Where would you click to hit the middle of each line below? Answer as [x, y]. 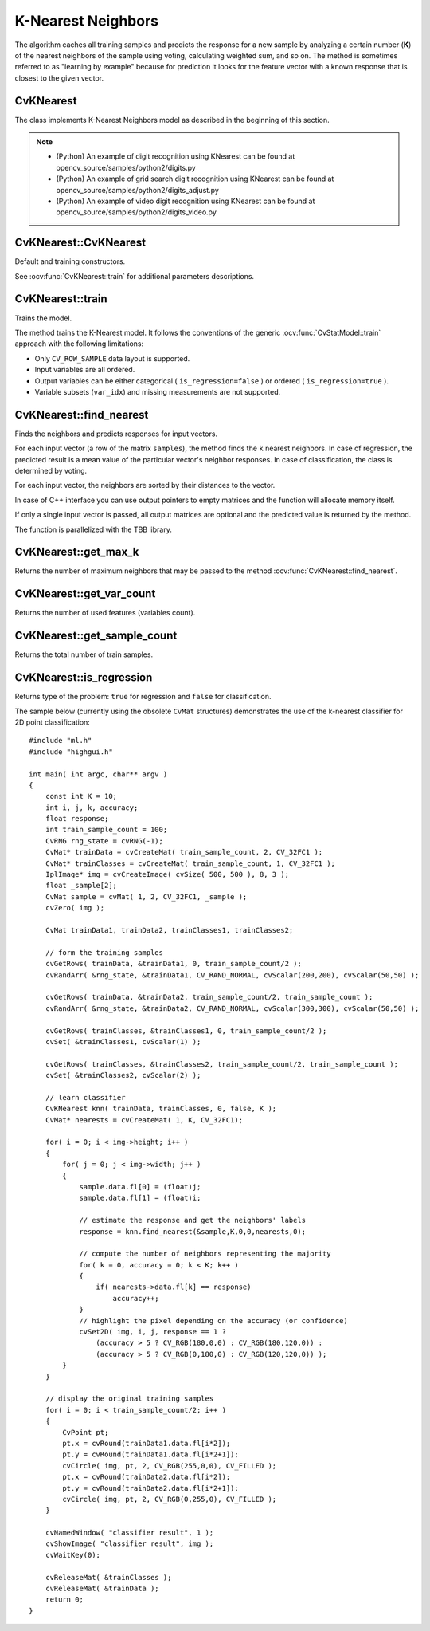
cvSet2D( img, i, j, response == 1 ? [153, 1332]
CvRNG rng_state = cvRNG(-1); [104, 841]
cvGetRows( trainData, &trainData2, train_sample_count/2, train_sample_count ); [209, 997]
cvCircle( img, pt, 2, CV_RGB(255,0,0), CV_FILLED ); [170, 1466]
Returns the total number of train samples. [84, 654]
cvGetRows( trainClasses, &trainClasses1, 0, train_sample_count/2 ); [186, 1031]
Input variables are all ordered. [85, 370]
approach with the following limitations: [79, 344]
